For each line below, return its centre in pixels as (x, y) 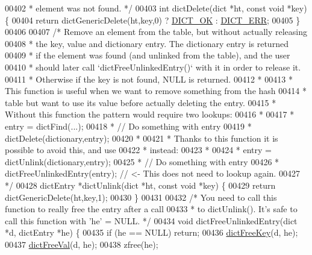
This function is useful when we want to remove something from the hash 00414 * (156, 91)
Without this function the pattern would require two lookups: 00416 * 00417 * (150, 114)
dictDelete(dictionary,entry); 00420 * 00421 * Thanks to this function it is (142, 138)
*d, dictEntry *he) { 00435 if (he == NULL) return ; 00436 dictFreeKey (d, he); (151, 232)
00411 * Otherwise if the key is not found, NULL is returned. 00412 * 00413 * (149, 79)
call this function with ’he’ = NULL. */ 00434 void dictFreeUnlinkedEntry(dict (151, 220)
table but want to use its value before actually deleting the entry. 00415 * (141, 102)
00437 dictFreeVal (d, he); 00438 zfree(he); (82, 244)
